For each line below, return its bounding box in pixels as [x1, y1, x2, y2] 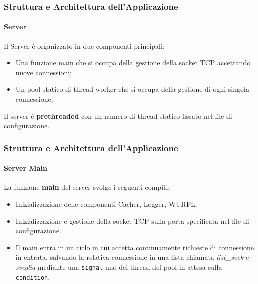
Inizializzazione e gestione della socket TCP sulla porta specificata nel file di [15, 215, 249, 226]
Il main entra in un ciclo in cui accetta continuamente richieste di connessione [15, 242, 254, 252]
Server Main [4, 163, 47, 173]
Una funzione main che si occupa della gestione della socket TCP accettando [15, 57, 251, 68]
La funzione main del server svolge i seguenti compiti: [4, 182, 170, 192]
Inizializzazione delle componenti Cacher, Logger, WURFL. [15, 199, 197, 209]
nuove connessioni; [15, 67, 72, 77]
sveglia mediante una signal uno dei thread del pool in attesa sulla [15, 262, 222, 272]
